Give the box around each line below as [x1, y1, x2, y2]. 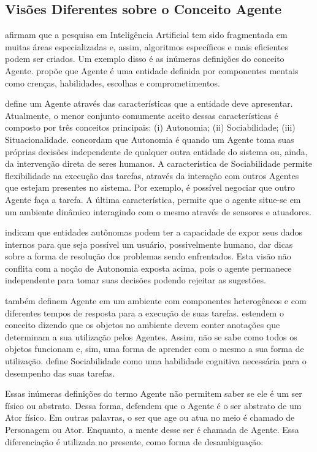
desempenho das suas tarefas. [5, 366, 115, 379]
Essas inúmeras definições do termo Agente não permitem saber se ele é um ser [5, 387, 302, 400]
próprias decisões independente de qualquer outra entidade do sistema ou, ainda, [5, 145, 308, 158]
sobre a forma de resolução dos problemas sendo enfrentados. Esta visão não [5, 250, 291, 262]
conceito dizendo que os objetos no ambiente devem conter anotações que [5, 318, 280, 331]
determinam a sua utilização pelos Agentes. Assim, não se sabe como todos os [5, 330, 297, 343]
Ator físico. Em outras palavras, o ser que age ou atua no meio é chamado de [5, 411, 295, 424]
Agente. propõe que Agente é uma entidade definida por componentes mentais [5, 64, 299, 77]
